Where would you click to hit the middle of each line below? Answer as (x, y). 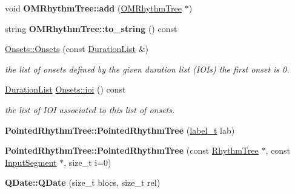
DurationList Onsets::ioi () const (65, 89)
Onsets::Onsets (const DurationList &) (77, 49)
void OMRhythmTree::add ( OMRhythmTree (94, 8)
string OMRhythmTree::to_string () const (91, 28)
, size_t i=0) (88, 162)
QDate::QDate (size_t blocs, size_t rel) (83, 182)
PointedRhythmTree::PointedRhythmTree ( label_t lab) (120, 130)
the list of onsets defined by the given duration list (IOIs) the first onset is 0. (147, 69)
